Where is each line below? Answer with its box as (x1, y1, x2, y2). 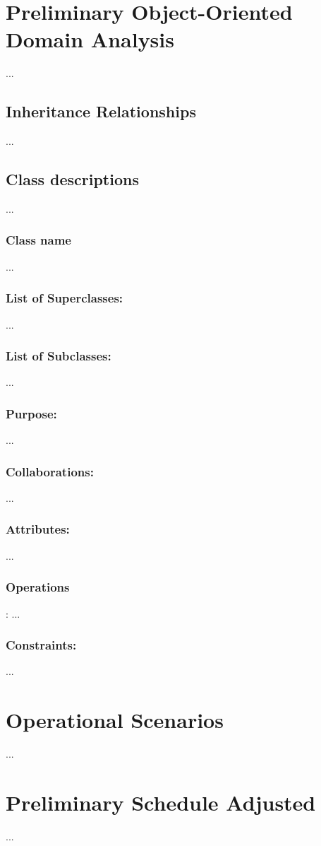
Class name (6, 231, 71, 249)
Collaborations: (6, 462, 94, 480)
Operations (6, 578, 70, 596)
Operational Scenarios (6, 705, 224, 734)
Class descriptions (6, 168, 139, 190)
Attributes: (6, 520, 70, 538)
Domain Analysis (6, 25, 174, 54)
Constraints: (6, 636, 77, 654)
